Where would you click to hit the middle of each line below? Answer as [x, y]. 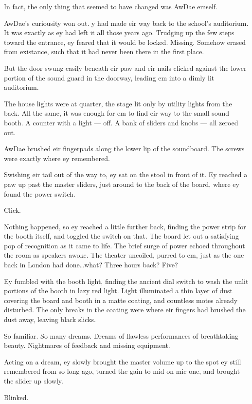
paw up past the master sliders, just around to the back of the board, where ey [122, 184]
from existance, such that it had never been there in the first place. [104, 51]
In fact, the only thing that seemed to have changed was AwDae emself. [111, 6]
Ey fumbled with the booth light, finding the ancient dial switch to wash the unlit [126, 281]
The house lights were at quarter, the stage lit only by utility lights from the [118, 103]
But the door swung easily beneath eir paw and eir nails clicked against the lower [125, 68]
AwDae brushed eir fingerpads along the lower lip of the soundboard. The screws [124, 149]
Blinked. [16, 397]
